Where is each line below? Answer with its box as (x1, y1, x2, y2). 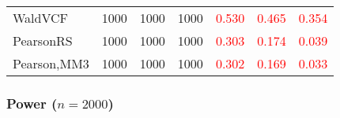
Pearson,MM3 (13, 54, 89, 72)
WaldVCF (13, 9, 69, 27)
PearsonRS (13, 31, 73, 50)
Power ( (6, 93, 58, 112)
